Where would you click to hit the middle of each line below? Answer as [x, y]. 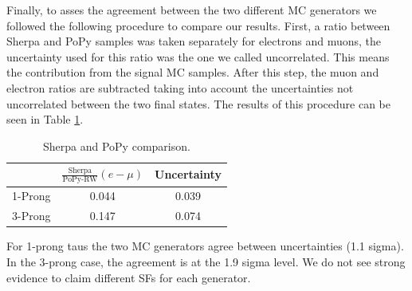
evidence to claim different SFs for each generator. [129, 277]
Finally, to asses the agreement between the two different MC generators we [192, 10]
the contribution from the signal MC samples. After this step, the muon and [193, 72]
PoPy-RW [80, 180]
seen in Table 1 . [45, 119]
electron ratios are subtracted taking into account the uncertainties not [180, 87]
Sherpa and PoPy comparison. [116, 145]
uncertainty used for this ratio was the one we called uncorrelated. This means [198, 56]
